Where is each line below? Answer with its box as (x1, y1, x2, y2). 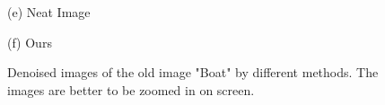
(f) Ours (7, 32, 52, 51)
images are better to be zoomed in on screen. (7, 80, 255, 99)
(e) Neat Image (7, 3, 91, 21)
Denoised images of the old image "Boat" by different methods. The (7, 63, 379, 82)
